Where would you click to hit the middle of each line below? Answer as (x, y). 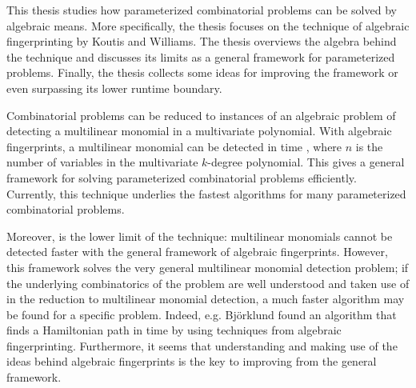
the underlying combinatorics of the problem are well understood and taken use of (208, 283)
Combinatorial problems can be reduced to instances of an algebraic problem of (201, 115)
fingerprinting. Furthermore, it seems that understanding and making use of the (202, 345)
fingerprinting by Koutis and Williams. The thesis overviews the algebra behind (202, 41)
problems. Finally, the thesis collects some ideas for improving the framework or (202, 72)
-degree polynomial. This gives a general (306, 162)
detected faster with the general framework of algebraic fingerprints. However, (197, 252)
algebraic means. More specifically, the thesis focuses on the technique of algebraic (208, 25)
